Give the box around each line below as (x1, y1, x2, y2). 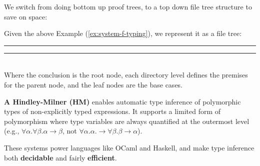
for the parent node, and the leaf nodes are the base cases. (4, 79, 183, 89)
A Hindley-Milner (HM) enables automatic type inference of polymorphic (4, 96, 241, 106)
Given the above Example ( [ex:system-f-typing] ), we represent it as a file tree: (4, 28, 242, 38)
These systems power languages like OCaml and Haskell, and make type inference (4, 142, 254, 152)
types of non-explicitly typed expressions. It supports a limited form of (4, 106, 221, 116)
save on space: (4, 11, 47, 21)
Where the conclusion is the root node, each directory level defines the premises (4, 69, 248, 80)
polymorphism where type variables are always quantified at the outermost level (4, 115, 249, 126)
